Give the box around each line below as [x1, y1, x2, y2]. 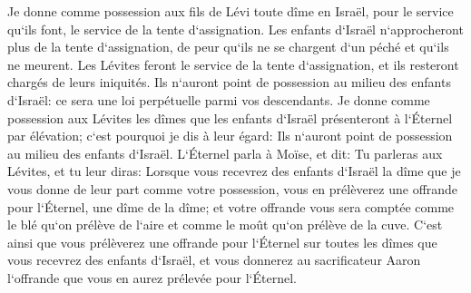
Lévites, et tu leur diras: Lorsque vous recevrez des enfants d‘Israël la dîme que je [7, 161, 461, 181]
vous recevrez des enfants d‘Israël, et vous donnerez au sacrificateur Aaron [7, 250, 421, 269]
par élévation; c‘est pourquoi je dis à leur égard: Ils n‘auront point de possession [7, 126, 453, 145]
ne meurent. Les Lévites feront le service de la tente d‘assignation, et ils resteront [7, 54, 459, 73]
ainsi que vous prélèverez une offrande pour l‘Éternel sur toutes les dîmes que [7, 232, 437, 251]
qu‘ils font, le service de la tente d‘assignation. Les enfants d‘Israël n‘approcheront [7, 19, 464, 38]
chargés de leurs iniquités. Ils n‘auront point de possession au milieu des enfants [7, 73, 451, 92]
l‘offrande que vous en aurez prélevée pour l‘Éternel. [7, 268, 297, 287]
